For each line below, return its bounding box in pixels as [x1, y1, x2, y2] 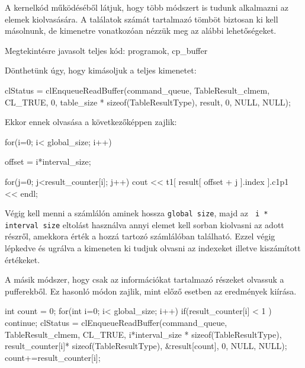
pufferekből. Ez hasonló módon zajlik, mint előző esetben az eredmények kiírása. [5, 284, 297, 297]
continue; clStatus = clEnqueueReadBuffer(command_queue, [5, 316, 227, 328]
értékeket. [5, 253, 40, 265]
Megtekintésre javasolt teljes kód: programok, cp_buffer [5, 44, 208, 56]
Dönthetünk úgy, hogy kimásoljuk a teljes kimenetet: [5, 64, 197, 76]
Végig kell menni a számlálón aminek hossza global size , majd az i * [5, 207, 268, 219]
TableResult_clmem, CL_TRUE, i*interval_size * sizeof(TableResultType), [5, 328, 282, 340]
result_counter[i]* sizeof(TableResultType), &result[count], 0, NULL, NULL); [5, 340, 287, 352]
